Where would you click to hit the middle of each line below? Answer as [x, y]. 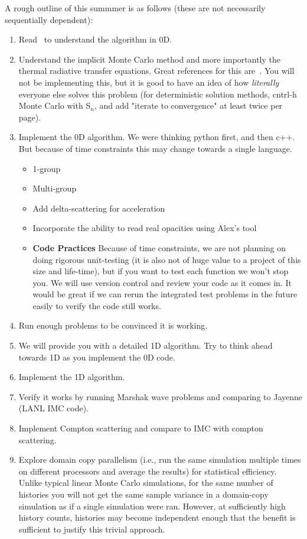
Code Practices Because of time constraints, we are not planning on [159, 247]
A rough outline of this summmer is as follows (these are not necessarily [135, 8]
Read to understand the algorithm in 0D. [95, 39]
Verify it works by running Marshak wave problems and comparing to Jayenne [160, 396]
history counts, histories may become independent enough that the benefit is [157, 517]
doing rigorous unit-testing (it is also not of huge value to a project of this [167, 259]
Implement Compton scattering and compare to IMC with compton [141, 428]
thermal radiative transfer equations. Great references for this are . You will [156, 71]
